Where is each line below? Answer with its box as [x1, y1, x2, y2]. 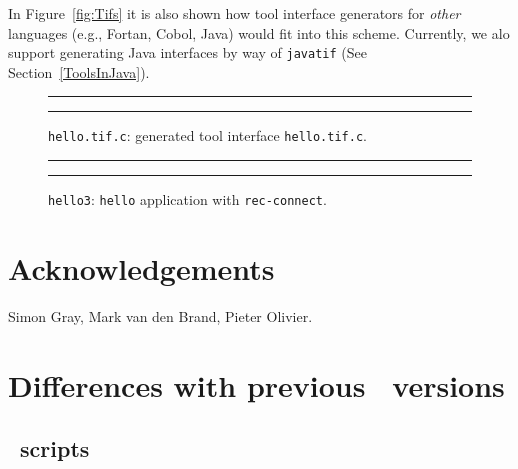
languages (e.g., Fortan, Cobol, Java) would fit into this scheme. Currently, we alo [8, 22, 510, 43]
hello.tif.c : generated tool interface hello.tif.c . [48, 125, 367, 146]
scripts [20, 433, 90, 464]
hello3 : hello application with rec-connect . [48, 189, 327, 210]
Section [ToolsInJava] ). [8, 61, 150, 82]
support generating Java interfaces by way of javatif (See [8, 42, 367, 63]
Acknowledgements [8, 247, 275, 288]
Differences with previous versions [8, 364, 505, 405]
